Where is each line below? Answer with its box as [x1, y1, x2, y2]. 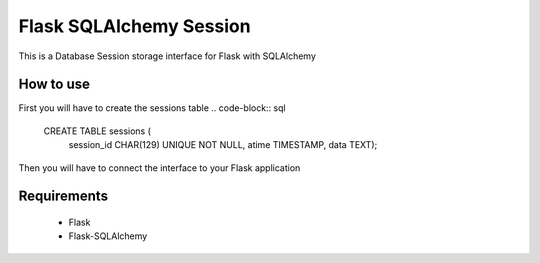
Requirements [18, 188, 109, 205]
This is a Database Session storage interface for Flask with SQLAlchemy [18, 50, 317, 62]
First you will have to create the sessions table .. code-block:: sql [18, 102, 286, 114]
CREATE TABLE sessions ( [43, 125, 152, 137]
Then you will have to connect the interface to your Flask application [18, 161, 301, 174]
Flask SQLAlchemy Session [18, 15, 251, 37]
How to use [18, 76, 90, 93]
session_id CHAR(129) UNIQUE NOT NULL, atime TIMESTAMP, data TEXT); [68, 139, 378, 151]
